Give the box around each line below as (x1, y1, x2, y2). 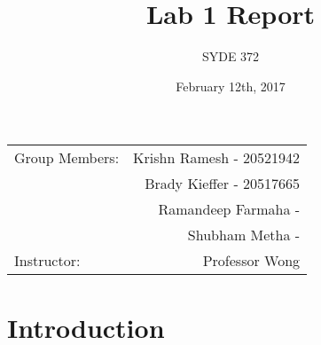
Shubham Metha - (187, 224, 301, 246)
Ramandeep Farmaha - (158, 199, 301, 220)
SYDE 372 (201, 47, 260, 66)
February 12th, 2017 (176, 76, 286, 95)
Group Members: (14, 147, 120, 169)
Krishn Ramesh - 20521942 (133, 147, 301, 169)
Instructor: (14, 250, 81, 271)
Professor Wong (202, 250, 301, 271)
